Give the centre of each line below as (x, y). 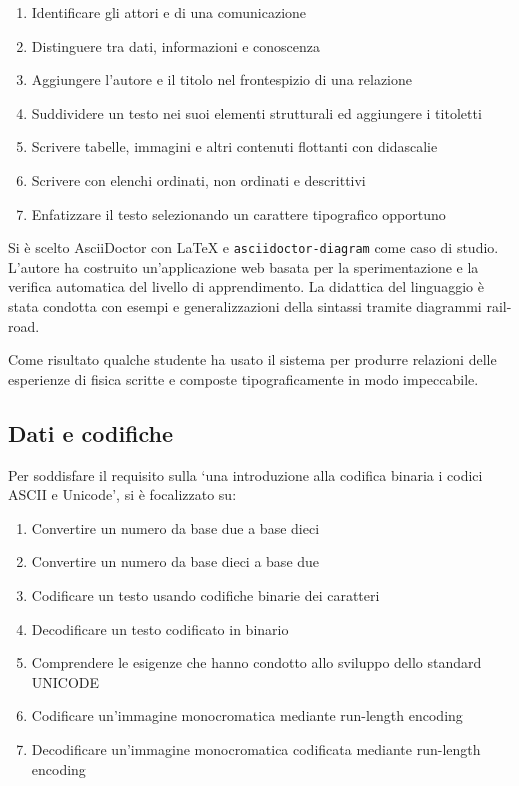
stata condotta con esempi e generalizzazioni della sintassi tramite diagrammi (245, 306)
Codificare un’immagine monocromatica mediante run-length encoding (247, 715)
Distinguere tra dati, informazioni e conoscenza (176, 45)
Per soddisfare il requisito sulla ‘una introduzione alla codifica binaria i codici (245, 474)
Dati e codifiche (91, 432)
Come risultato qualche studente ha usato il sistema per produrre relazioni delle (252, 359)
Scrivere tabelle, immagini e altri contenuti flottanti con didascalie (234, 146)
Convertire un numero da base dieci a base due (175, 561)
